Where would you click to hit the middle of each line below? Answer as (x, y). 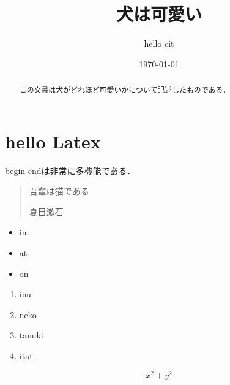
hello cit (159, 43)
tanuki (31, 335)
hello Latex (53, 141)
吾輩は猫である (59, 191)
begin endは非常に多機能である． (70, 170)
